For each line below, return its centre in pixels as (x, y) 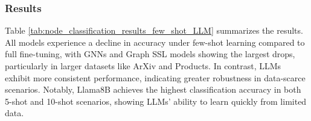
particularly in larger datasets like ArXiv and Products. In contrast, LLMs (143, 66)
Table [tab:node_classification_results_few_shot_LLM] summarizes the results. (154, 30)
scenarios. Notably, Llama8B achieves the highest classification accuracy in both (153, 89)
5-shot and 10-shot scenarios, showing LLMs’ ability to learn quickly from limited (156, 101)
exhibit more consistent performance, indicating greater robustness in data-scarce (155, 77)
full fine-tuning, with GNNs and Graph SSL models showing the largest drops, (150, 54)
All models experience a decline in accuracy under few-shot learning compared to (155, 42)
